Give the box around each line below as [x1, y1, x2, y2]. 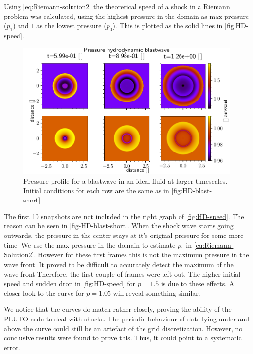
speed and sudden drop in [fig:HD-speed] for [4, 278, 136, 288]
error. [4, 342, 20, 352]
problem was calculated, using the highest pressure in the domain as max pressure [4, 11, 249, 21]
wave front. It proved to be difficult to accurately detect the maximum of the [4, 259, 234, 270]
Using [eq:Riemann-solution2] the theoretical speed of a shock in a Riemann [4, 1, 230, 11]
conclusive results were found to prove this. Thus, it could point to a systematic [4, 333, 242, 343]
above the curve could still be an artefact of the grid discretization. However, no [4, 323, 243, 333]
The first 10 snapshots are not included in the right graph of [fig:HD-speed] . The [4, 211, 244, 221]
